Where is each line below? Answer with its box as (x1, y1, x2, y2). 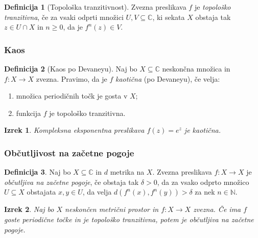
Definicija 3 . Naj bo (4, 166, 71, 177)
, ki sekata (152, 11, 185, 22)
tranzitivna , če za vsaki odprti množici (4, 11, 124, 22)
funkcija (16, 107, 41, 118)
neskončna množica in (162, 63, 230, 74)
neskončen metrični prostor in (65, 204, 159, 215)
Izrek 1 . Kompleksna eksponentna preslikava (4, 125, 145, 135)
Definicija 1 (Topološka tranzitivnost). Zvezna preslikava (4, 2, 186, 12)
